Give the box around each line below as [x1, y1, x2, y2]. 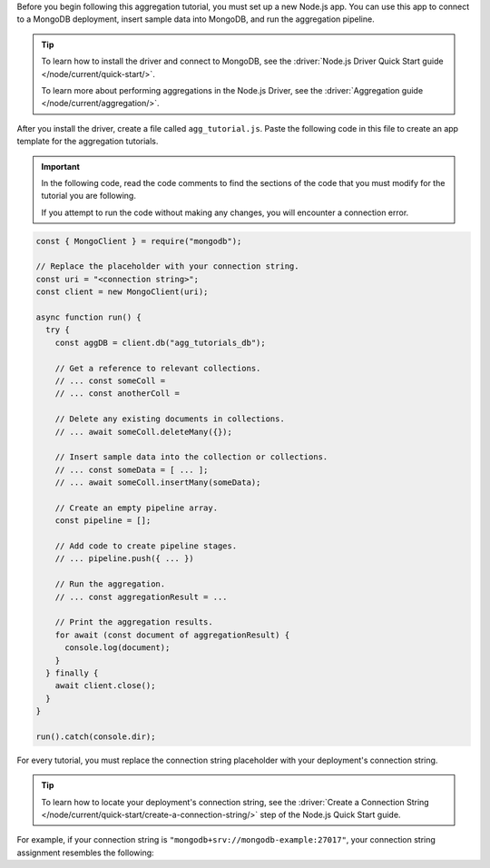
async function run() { [35, 312, 142, 322]
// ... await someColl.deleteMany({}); [54, 427, 233, 437]
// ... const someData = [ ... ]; [54, 464, 209, 475]
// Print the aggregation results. [54, 617, 213, 627]
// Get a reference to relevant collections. [54, 363, 261, 373]
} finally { [45, 667, 99, 678]
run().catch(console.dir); [35, 731, 156, 742]
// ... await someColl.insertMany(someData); [54, 478, 261, 488]
